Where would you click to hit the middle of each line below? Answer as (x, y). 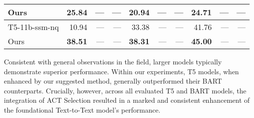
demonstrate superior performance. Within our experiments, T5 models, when (122, 71)
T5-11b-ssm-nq (33, 27)
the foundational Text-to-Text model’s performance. (82, 109)
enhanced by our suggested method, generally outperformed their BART (113, 81)
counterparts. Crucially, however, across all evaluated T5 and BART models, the (125, 90)
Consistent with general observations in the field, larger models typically (113, 61)
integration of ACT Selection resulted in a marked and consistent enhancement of (127, 100)
